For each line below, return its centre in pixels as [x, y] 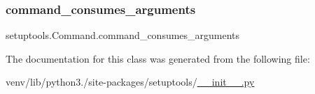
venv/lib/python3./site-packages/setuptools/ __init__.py [130, 82]
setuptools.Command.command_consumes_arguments [123, 35]
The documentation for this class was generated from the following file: [158, 58]
